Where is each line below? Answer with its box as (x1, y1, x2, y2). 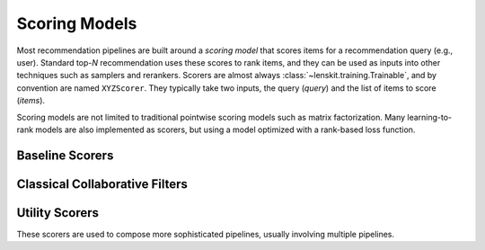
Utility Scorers (16, 205, 99, 220)
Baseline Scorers (16, 147, 114, 163)
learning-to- (407, 112, 453, 122)
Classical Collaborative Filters (16, 176, 189, 192)
